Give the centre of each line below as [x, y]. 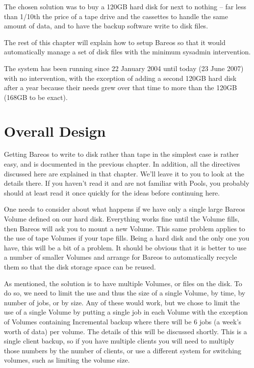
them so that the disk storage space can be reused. [80, 267]
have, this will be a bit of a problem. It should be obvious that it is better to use [125, 247]
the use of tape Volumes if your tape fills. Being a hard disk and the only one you [127, 238]
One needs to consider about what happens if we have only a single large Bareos [125, 209]
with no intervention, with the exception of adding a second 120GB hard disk [120, 78]
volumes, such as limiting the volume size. [67, 360]
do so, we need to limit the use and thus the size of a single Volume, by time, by [125, 293]
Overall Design [55, 131]
